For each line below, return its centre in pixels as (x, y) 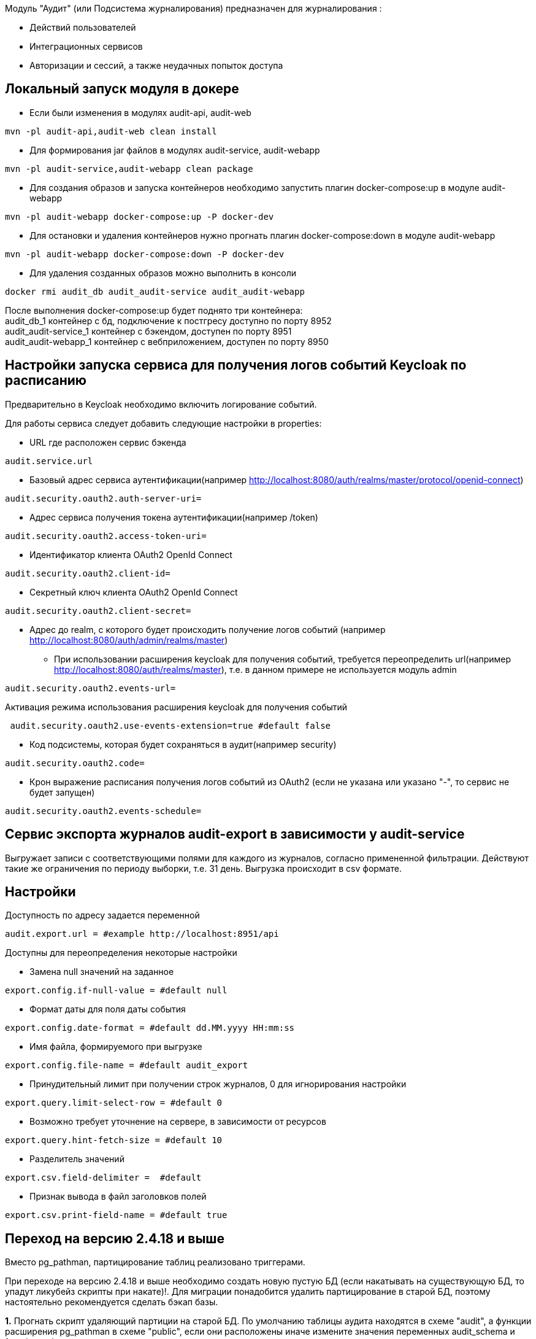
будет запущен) (62, 792)
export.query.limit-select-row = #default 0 (114, 1103)
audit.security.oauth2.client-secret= (98, 611)
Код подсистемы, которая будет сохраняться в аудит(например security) (183, 744)
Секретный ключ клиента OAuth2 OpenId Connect (134, 592)
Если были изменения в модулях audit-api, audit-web (140, 112)
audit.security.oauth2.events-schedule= (103, 811)
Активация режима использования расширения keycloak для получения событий (176, 707)
